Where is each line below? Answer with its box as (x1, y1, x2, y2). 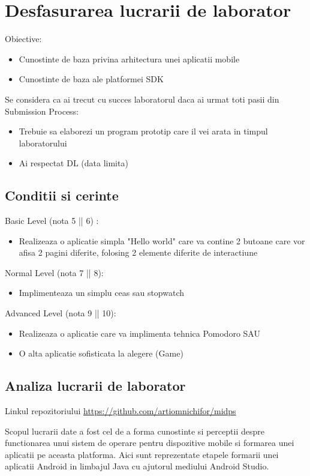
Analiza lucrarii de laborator (5, 376, 186, 395)
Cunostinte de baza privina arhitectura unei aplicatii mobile (19, 52, 240, 65)
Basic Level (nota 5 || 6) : (5, 214, 99, 227)
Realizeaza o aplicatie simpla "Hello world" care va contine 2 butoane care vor (19, 234, 305, 247)
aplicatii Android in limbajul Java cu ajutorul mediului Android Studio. (5, 460, 269, 472)
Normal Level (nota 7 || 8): (5, 266, 104, 279)
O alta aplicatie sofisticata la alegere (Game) (19, 347, 183, 360)
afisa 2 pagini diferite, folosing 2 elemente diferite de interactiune (19, 246, 258, 259)
